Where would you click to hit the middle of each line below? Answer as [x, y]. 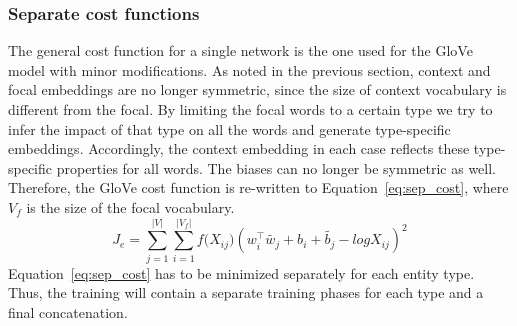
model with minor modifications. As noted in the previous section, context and [249, 69]
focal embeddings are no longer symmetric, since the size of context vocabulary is [257, 89]
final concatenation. [68, 311]
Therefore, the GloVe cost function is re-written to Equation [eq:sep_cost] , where [258, 187]
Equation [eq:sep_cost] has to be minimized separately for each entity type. [241, 272]
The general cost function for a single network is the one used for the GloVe [240, 50]
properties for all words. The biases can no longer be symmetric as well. [276, 167]
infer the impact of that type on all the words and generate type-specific [229, 128]
